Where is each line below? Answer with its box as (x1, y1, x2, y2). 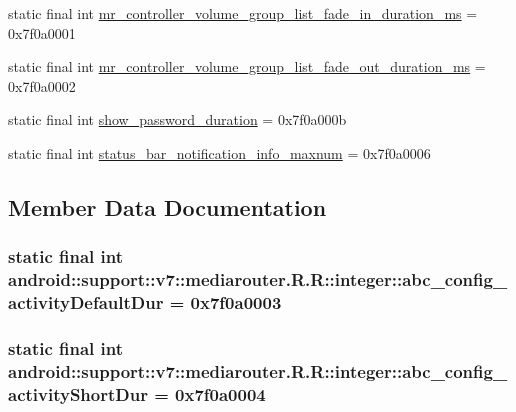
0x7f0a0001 (8, 22, 76, 43)
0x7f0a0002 (8, 75, 76, 96)
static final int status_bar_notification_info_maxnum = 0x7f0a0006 (8, 142, 431, 163)
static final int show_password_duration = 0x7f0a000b (8, 109, 347, 130)
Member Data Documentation (8, 191, 327, 222)
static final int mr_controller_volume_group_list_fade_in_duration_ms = (8, 3, 478, 23)
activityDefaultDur (8, 290, 164, 315)
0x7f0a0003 (190, 290, 282, 315)
